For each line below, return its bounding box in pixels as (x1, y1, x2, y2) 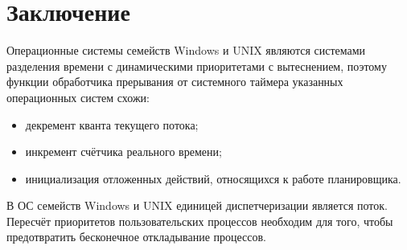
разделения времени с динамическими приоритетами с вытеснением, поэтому (6, 57, 387, 74)
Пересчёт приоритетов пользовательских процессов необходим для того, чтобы (6, 212, 393, 229)
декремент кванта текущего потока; (25, 116, 199, 133)
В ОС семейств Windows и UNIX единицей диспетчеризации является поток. (6, 197, 388, 214)
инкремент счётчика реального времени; (25, 143, 222, 160)
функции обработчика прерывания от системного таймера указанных (6, 73, 343, 90)
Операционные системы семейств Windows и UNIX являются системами (6, 42, 366, 59)
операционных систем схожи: (6, 88, 150, 105)
